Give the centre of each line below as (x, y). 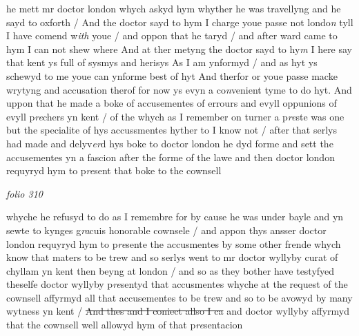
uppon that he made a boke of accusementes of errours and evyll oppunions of (172, 103)
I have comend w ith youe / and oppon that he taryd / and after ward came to (172, 35)
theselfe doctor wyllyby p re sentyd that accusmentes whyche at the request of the (177, 284)
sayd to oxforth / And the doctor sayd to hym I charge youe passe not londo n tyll (180, 22)
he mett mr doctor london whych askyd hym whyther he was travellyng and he (174, 8)
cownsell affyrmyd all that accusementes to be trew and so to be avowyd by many (179, 297)
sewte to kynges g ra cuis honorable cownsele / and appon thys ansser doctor (166, 230)
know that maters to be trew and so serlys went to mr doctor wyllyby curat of (172, 257)
